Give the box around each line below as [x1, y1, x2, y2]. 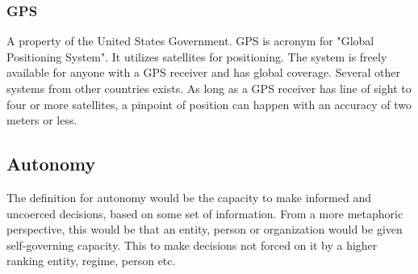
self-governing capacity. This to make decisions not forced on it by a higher [6, 236, 378, 253]
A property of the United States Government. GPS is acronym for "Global [6, 32, 374, 49]
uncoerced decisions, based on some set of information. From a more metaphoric [6, 204, 403, 221]
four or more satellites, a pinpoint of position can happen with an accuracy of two [6, 95, 412, 112]
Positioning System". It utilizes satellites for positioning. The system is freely [6, 48, 387, 65]
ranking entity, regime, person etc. [6, 252, 176, 269]
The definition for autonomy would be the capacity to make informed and [6, 188, 371, 205]
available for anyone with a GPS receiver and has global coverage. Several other [6, 64, 400, 81]
